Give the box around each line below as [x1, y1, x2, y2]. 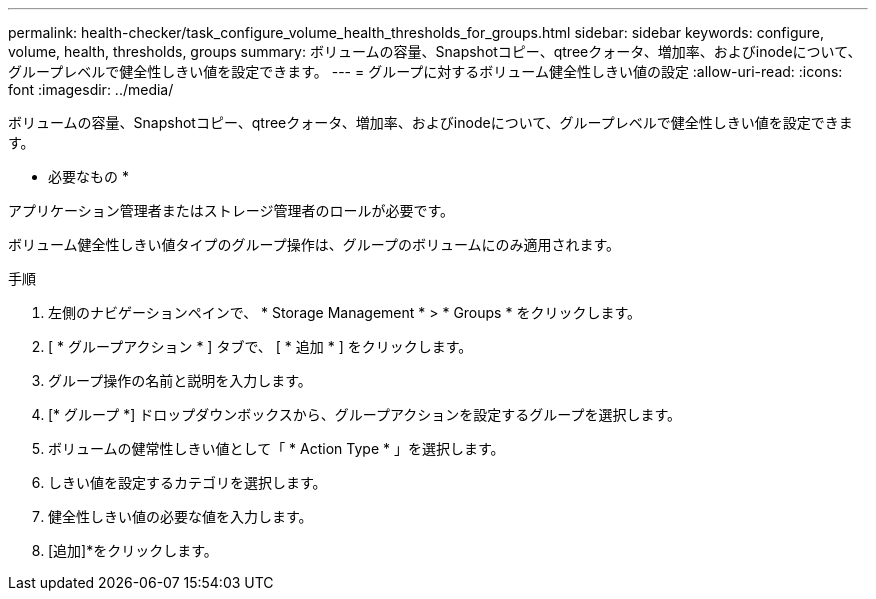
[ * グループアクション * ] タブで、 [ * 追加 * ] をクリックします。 [48, 338, 473, 355]
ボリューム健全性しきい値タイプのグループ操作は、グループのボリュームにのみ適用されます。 [8, 236, 621, 253]
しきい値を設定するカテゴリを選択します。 [48, 474, 327, 491]
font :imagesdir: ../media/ [8, 81, 174, 98]
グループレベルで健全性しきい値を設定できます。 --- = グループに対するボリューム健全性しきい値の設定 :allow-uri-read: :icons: [8, 63, 843, 80]
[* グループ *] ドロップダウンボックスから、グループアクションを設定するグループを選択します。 [48, 406, 682, 423]
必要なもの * [48, 168, 129, 185]
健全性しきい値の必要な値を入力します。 [48, 508, 313, 525]
